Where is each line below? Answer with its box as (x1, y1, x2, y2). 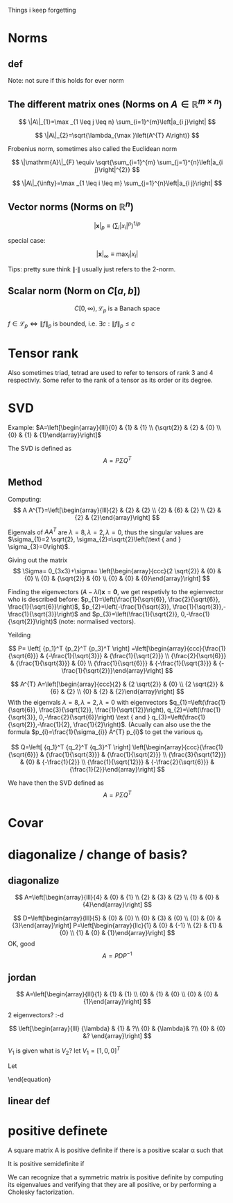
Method (8, 477, 43, 488)
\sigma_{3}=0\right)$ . (8, 543, 70, 551)
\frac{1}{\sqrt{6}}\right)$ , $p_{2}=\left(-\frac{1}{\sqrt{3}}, (8, 603, 172, 611)
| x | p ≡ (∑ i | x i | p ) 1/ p (94, 220, 141, 232)
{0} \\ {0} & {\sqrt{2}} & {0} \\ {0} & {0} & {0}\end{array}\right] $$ (24, 574, 211, 583)
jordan (8, 971, 37, 983)
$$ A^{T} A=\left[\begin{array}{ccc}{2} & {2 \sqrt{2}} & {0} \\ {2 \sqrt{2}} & (10, 680, 224, 688)
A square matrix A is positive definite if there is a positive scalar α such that (8, 1146, 224, 1154)
